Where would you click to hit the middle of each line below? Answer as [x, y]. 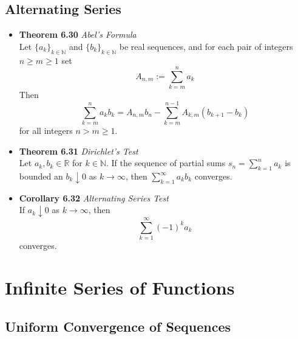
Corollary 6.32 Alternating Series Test [94, 197]
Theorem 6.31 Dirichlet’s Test [79, 151]
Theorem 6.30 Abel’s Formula [78, 34]
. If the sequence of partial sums [166, 163]
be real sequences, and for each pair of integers [206, 46]
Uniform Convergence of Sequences [118, 326]
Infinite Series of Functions [120, 288]
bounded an [41, 176]
